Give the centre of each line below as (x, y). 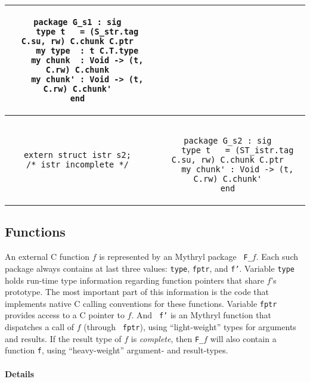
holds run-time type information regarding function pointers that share (134, 280)
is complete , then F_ (167, 338)
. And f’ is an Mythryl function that (201, 315)
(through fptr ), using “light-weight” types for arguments (190, 327)
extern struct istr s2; (77, 155)
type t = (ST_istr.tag (238, 150)
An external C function (47, 257)
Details (20, 373)
